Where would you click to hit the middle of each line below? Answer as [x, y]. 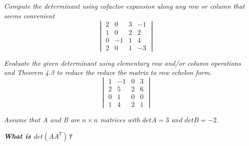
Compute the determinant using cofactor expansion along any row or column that [124, 6]
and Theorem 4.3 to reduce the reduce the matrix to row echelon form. [108, 72]
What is [17, 136]
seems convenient [29, 15]
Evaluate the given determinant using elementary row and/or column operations [123, 63]
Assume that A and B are [42, 120]
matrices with [120, 120]
